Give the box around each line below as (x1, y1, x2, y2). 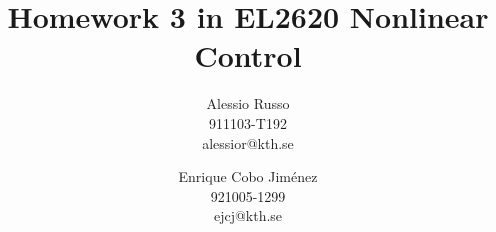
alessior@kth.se (202, 132, 294, 153)
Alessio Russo (206, 93, 290, 114)
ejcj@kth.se (213, 205, 283, 226)
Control (194, 35, 302, 76)
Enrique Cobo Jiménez (178, 166, 318, 187)
